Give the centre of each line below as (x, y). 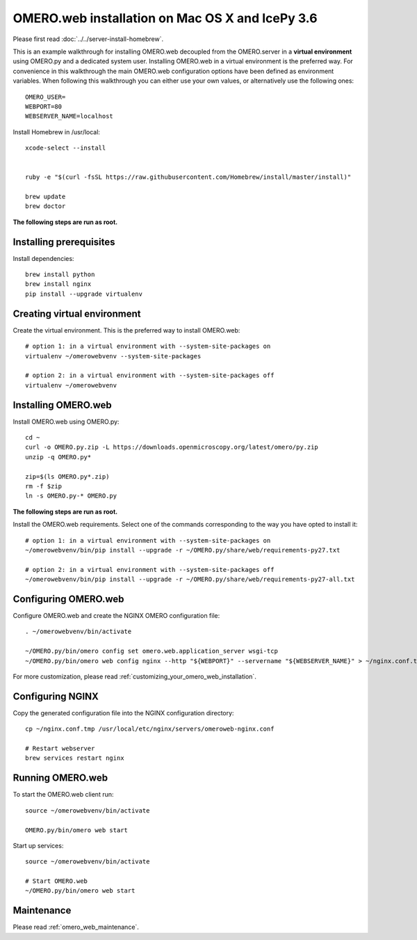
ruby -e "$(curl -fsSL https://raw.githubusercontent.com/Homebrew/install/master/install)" (188, 177)
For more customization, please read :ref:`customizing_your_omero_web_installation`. (134, 676)
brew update (46, 197)
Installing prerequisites (64, 242)
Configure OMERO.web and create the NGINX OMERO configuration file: (116, 616)
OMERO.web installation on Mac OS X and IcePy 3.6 (165, 18)
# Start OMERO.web (57, 881)
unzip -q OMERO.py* (58, 457)
